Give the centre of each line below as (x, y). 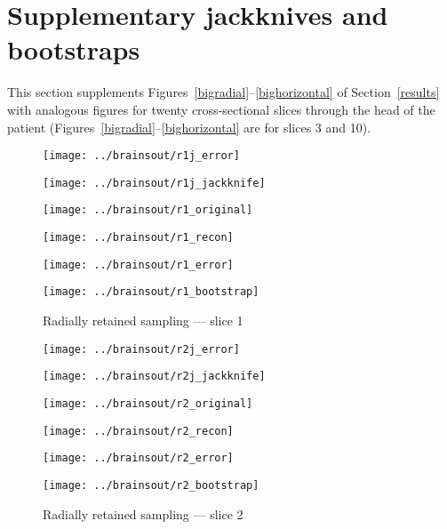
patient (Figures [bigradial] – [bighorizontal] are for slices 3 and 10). (189, 127)
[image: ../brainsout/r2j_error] (141, 349)
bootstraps (74, 49)
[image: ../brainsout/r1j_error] (141, 156)
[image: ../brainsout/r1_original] (148, 210)
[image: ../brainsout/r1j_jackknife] (154, 183)
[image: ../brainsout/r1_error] (138, 264)
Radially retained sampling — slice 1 (143, 321)
